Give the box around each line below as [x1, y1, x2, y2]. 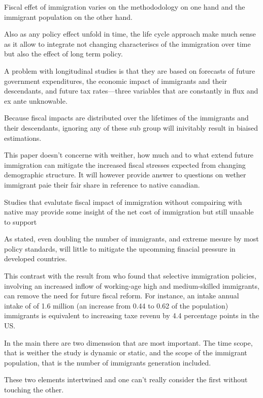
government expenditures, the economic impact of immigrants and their [4, 75, 227, 86]
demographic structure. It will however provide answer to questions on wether [4, 169, 246, 180]
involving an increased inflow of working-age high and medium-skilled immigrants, [4, 280, 259, 291]
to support [4, 216, 37, 227]
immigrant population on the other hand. [4, 11, 133, 22]
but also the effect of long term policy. [4, 48, 123, 59]
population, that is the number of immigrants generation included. [4, 357, 211, 368]
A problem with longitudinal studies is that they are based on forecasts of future [4, 65, 255, 76]
